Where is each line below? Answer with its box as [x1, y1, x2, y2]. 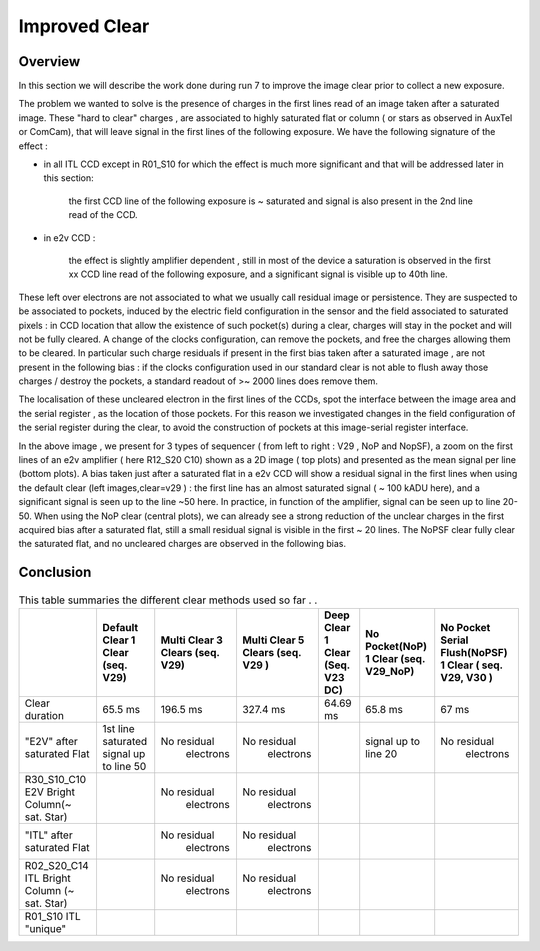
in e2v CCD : [43, 231, 96, 244]
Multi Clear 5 [241, 633, 305, 647]
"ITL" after [24, 828, 74, 842]
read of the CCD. [68, 209, 139, 221]
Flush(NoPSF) [440, 646, 509, 660]
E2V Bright [24, 785, 75, 799]
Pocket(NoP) [365, 640, 427, 654]
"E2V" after [24, 735, 79, 749]
